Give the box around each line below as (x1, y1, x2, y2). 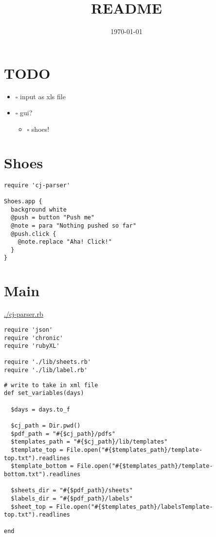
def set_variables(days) (4, 390, 84, 397)
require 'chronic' (4, 334, 63, 341)
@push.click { (11, 230, 56, 237)
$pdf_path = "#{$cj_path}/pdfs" (11, 430, 116, 437)
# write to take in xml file (4, 381, 98, 389)
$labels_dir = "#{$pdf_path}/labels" (11, 495, 133, 502)
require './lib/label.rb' (4, 367, 88, 374)
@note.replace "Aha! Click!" (18, 238, 112, 246)
